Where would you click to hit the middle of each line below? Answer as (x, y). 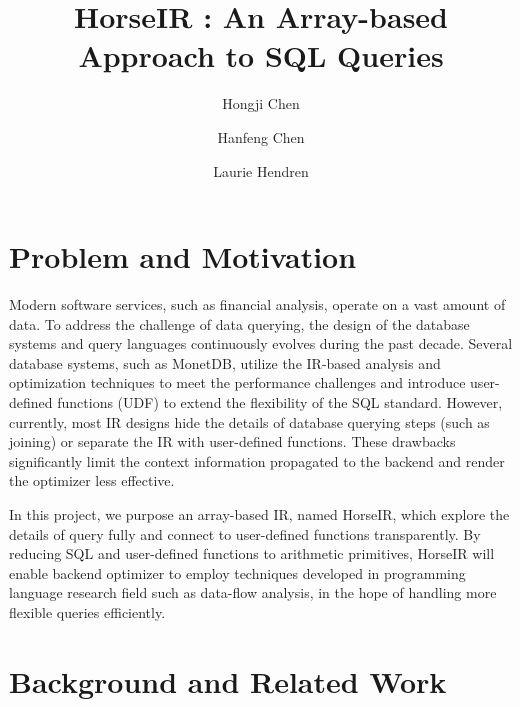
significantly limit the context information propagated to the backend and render (257, 460)
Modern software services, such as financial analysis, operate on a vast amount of (257, 304)
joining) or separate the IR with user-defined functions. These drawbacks (232, 441)
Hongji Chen (261, 103)
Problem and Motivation (183, 256)
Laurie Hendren (261, 170)
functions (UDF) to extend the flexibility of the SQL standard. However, (280, 402)
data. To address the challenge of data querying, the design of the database (239, 323)
